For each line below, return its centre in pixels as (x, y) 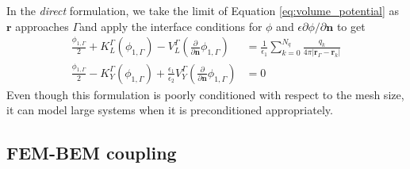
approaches (42, 26)
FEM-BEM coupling (92, 153)
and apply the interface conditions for (171, 26)
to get (351, 26)
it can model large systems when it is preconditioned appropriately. (170, 110)
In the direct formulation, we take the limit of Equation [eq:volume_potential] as (203, 10)
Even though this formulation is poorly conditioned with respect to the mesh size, (205, 94)
